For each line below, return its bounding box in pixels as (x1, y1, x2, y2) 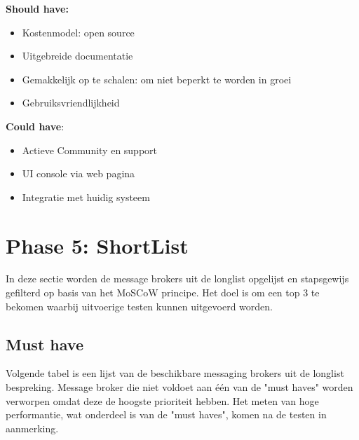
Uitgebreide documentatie (22, 48, 133, 63)
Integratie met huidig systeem (22, 189, 150, 204)
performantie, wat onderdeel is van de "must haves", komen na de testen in (6, 407, 327, 422)
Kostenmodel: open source (22, 25, 135, 39)
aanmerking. (6, 420, 59, 435)
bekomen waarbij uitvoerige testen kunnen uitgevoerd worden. (6, 298, 273, 313)
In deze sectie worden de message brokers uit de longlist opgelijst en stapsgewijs (6, 271, 349, 286)
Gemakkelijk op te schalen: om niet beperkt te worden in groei (22, 71, 292, 86)
